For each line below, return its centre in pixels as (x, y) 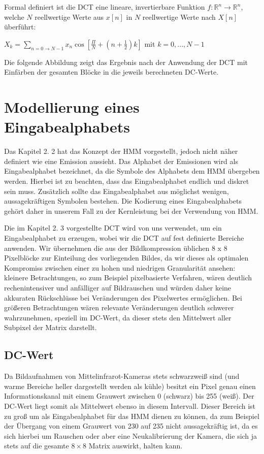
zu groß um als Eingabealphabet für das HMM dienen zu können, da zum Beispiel (132, 416)
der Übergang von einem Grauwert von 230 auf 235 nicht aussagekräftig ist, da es (131, 426)
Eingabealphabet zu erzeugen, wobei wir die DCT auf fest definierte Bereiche (124, 238)
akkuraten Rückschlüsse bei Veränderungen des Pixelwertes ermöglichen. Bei (123, 297)
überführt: (20, 27)
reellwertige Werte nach (179, 17)
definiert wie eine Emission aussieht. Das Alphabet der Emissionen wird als (121, 161)
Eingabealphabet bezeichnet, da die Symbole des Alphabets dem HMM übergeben (132, 171)
